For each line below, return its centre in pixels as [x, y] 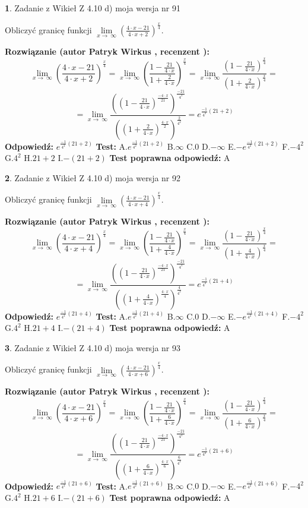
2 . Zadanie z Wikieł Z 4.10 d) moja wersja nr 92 [93, 177]
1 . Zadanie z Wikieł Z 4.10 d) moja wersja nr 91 [93, 8]
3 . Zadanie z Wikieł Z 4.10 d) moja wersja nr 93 [93, 347]
